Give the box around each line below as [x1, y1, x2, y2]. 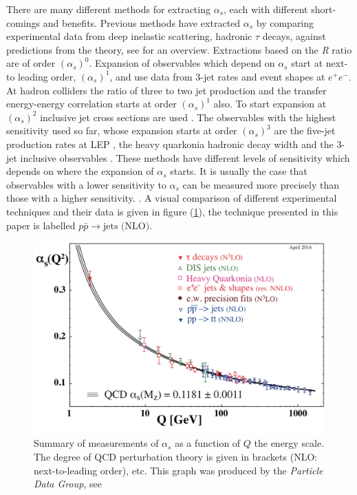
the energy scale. [254, 436, 325, 450]
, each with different [224, 2, 308, 16]
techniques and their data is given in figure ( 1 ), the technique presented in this [6, 204, 338, 218]
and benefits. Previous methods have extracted [43, 15, 241, 30]
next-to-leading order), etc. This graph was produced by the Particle [34, 463, 323, 477]
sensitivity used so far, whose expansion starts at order [6, 123, 237, 138]
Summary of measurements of [34, 436, 159, 450]
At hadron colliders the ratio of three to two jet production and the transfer [6, 83, 327, 97]
